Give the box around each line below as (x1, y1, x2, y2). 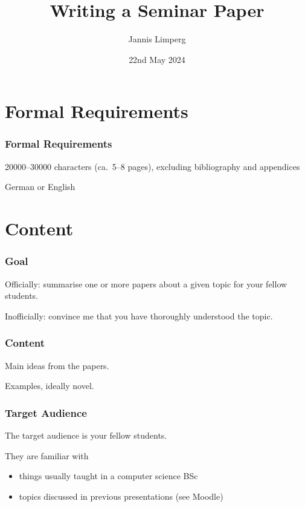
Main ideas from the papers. (5, 359, 109, 371)
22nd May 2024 (129, 53, 185, 65)
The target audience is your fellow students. (5, 428, 167, 441)
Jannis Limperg (128, 33, 186, 45)
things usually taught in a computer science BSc (19, 469, 198, 482)
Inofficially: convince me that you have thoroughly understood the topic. (5, 309, 273, 322)
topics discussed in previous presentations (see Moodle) (19, 489, 223, 502)
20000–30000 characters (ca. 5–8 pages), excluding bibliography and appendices (5, 160, 300, 172)
